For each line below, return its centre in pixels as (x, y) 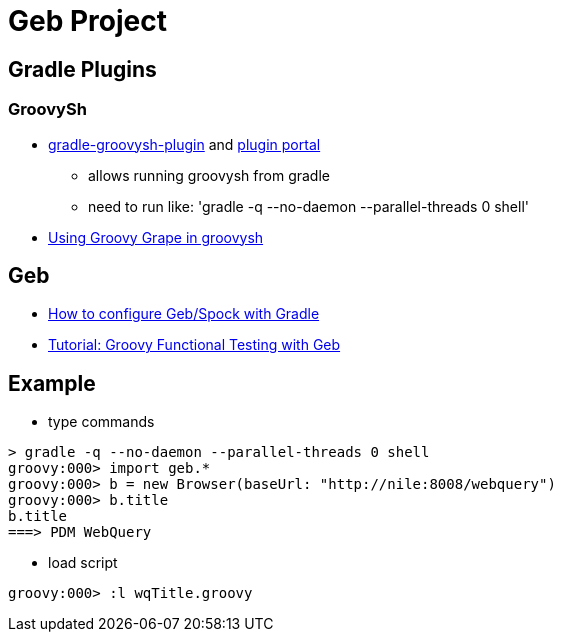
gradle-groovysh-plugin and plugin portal (184, 144)
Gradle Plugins (82, 69)
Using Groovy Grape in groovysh (156, 237)
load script (83, 563)
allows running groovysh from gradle (209, 175)
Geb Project (88, 21)
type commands (101, 422)
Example (52, 383)
